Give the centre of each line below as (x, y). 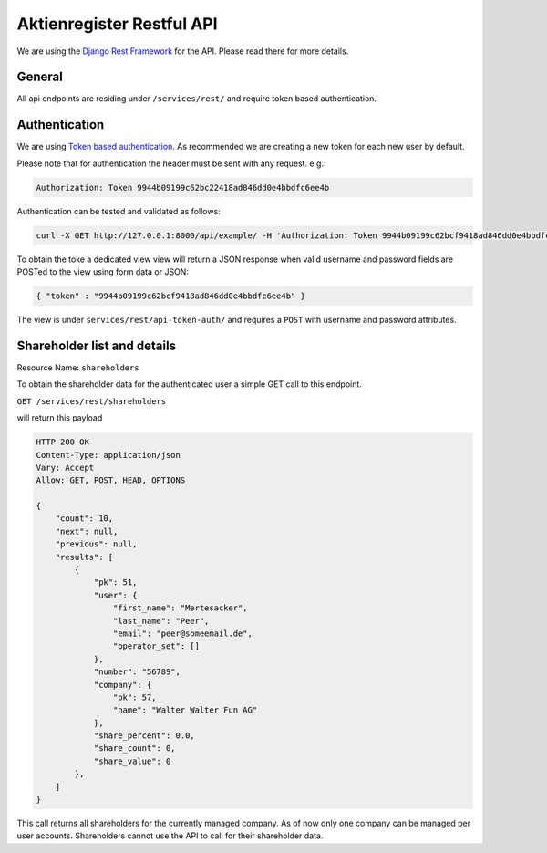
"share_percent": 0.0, (144, 736)
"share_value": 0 (132, 761)
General (40, 77)
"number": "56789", (137, 672)
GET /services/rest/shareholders (92, 401)
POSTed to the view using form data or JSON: (103, 272)
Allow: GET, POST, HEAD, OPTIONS (111, 480)
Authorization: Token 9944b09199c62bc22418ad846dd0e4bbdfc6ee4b (183, 187)
